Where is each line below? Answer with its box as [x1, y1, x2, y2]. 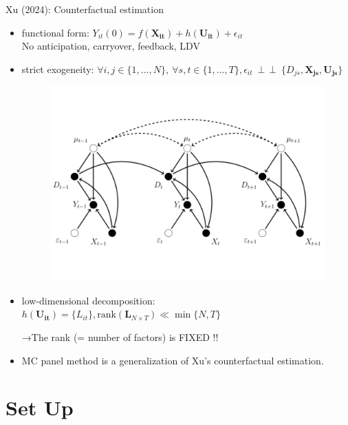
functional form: [21, 25, 89, 39]
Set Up [6, 393, 74, 422]
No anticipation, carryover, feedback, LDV [21, 39, 200, 53]
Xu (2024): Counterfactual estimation [6, 2, 164, 16]
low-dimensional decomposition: [21, 293, 155, 307]
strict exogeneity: [21, 61, 94, 76]
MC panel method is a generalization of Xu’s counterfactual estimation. [21, 353, 324, 367]
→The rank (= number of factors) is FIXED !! [21, 329, 219, 344]
